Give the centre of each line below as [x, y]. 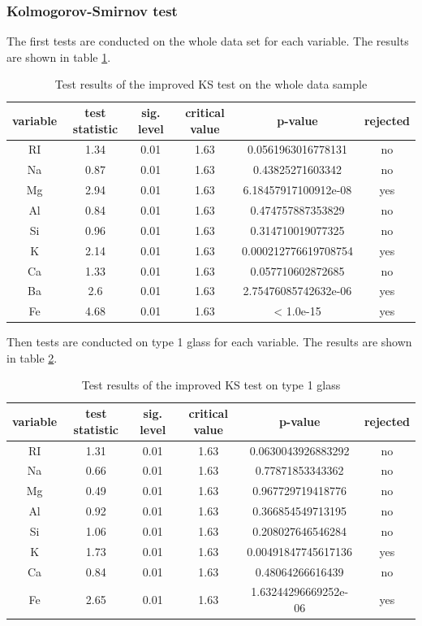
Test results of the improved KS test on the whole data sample [211, 84]
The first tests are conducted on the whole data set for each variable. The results [208, 41]
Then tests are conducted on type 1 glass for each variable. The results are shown [209, 342]
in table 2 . [32, 357]
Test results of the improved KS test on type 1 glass [211, 385]
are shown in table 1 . [59, 57]
